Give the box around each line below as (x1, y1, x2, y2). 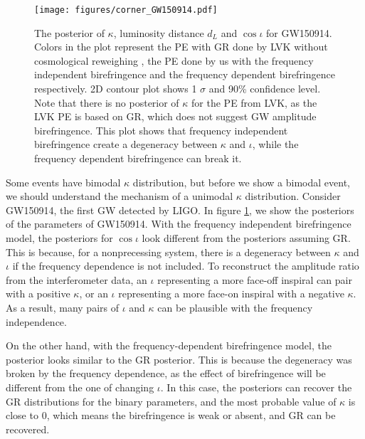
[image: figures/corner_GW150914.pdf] (34, 5, 218, 15)
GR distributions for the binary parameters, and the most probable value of (6, 393, 337, 408)
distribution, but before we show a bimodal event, (132, 174, 350, 189)
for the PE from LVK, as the (191, 95, 317, 110)
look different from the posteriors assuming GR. (142, 230, 351, 245)
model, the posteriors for (6, 230, 113, 245)
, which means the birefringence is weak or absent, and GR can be (46, 408, 336, 423)
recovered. (6, 421, 50, 436)
